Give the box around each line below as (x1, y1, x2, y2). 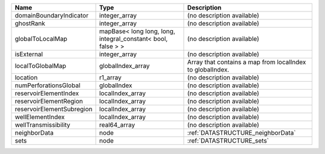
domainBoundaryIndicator (14, 11, 88, 19)
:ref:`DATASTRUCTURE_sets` (187, 137, 269, 144)
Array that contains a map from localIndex (187, 58, 306, 66)
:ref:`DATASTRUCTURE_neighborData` (187, 129, 296, 137)
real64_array (99, 121, 135, 129)
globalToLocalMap (14, 35, 67, 43)
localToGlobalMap (14, 62, 66, 70)
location (14, 73, 38, 81)
